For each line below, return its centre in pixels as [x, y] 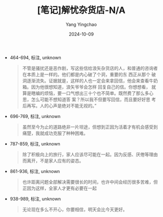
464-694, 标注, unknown [35, 57]
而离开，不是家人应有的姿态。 [53, 160]
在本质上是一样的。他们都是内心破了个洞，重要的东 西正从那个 [86, 74]
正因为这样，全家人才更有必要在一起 [60, 188]
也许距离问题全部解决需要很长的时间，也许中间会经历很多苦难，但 [90, 182]
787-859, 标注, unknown [35, 143]
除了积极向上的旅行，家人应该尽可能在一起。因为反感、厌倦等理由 [90, 154]
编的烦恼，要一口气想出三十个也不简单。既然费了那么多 [92, 93]
